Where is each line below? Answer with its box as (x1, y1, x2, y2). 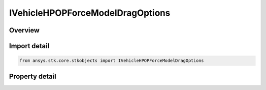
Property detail (9, 72, 57, 81)
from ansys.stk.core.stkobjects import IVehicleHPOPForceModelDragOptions (19, 58, 204, 63)
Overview (9, 26, 40, 34)
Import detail (9, 42, 49, 50)
